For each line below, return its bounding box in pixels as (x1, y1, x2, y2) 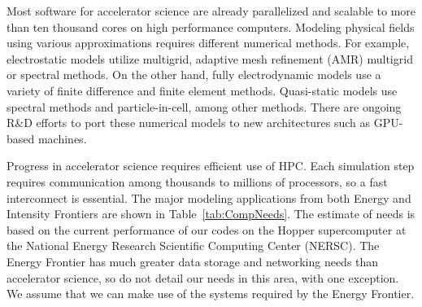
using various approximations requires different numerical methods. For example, (7, 34, 410, 51)
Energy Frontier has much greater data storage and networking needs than (7, 252, 379, 270)
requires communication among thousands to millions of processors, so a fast (7, 173, 388, 190)
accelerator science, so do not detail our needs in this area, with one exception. (7, 269, 399, 286)
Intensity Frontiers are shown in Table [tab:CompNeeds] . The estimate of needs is (7, 205, 415, 222)
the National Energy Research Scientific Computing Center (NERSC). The (7, 237, 380, 254)
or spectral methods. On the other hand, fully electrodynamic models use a (7, 66, 381, 83)
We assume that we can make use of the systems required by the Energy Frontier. (7, 285, 415, 302)
